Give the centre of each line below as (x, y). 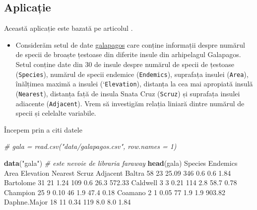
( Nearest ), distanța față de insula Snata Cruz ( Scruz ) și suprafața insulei (128, 93)
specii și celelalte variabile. (56, 113)
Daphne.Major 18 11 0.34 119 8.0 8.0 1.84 (67, 202)
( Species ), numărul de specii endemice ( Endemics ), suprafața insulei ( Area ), (132, 74)
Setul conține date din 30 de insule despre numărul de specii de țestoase (125, 64)
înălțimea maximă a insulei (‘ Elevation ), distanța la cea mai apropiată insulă (134, 84)
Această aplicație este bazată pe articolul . (68, 28)
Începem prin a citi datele (43, 129)
